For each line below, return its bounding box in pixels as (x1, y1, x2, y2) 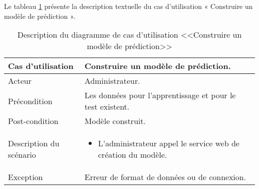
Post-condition (8, 115, 59, 127)
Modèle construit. (84, 115, 146, 127)
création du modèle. (98, 149, 167, 161)
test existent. (84, 101, 129, 113)
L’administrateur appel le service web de (98, 137, 240, 149)
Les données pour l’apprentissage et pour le (84, 89, 236, 101)
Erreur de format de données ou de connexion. (84, 171, 246, 183)
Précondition (8, 95, 53, 107)
